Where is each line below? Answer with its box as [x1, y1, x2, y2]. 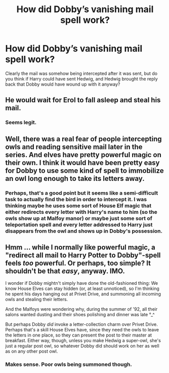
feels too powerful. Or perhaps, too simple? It [5, 258, 151, 267]
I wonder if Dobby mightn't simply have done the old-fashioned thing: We [5, 280, 158, 286]
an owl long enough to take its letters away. [5, 174, 145, 183]
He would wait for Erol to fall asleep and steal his [5, 96, 161, 104]
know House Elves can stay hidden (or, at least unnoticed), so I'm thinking [5, 285, 159, 292]
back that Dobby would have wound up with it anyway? [5, 81, 120, 87]
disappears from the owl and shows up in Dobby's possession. [5, 227, 163, 234]
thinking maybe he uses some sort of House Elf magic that [5, 202, 152, 209]
